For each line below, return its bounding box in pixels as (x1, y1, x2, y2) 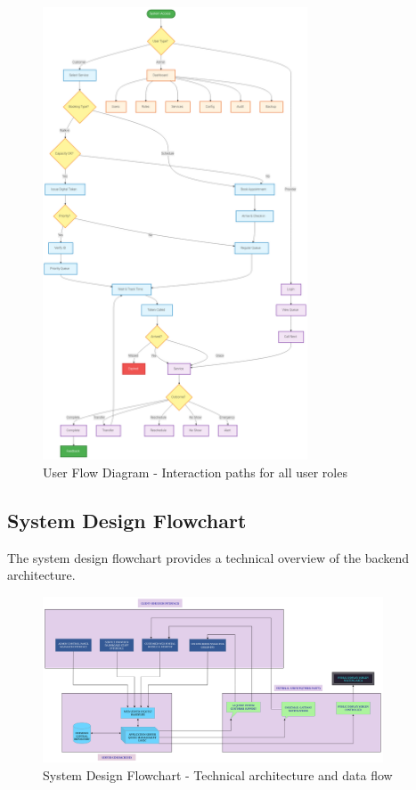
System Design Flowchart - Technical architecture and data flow (43, 766, 393, 785)
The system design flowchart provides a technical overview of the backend (7, 548, 410, 566)
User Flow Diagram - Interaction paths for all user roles (43, 462, 347, 481)
